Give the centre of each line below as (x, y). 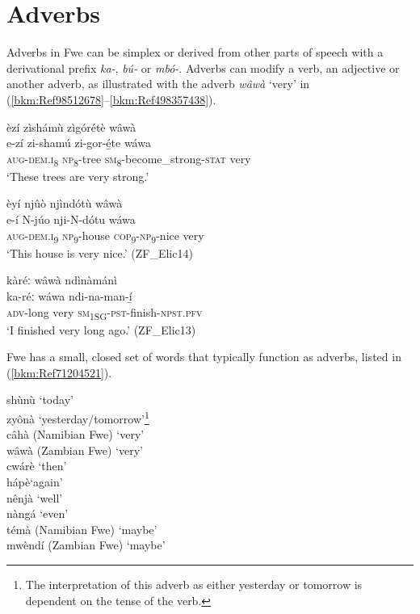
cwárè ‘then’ (37, 466)
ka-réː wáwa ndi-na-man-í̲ (69, 295)
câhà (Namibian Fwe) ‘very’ (76, 434)
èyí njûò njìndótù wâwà (65, 203)
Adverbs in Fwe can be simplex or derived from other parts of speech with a (195, 52)
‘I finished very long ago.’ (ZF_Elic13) (101, 329)
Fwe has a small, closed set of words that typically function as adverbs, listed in (204, 357)
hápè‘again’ (35, 482)
